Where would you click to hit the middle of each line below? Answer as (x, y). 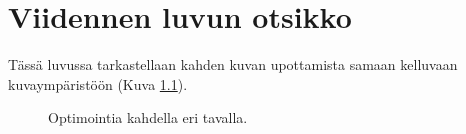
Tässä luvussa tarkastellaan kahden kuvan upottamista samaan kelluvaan (233, 64)
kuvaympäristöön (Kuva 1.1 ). (98, 83)
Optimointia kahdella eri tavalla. (148, 117)
